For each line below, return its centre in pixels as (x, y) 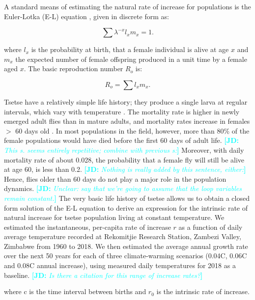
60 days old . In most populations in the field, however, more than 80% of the (132, 130)
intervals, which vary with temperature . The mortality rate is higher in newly (122, 111)
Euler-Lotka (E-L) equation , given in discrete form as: (86, 16)
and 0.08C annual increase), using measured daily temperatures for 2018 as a (120, 265)
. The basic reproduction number (73, 68)
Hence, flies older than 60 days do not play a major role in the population (115, 178)
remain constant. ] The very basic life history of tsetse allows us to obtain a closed (127, 198)
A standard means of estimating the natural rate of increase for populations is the (127, 6)
